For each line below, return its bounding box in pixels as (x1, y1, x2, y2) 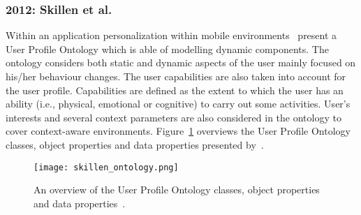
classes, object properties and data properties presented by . (6, 137, 264, 151)
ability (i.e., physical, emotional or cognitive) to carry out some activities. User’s (6, 96, 351, 111)
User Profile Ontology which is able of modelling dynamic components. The (6, 41, 329, 56)
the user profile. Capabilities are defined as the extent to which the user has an (6, 82, 344, 97)
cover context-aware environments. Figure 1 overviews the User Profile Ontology (6, 124, 351, 138)
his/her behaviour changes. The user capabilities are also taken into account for (6, 69, 346, 83)
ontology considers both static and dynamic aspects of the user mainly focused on (6, 55, 356, 70)
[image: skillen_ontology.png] (34, 162, 179, 172)
